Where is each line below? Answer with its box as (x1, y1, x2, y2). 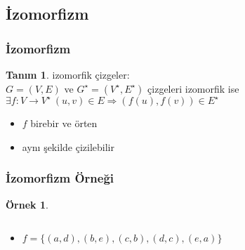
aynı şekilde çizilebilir (22, 139, 114, 154)
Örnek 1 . (6, 197, 48, 211)
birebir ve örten (30, 116, 98, 131)
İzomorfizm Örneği (6, 169, 114, 187)
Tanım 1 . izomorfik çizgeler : (6, 67, 130, 81)
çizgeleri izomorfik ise (147, 81, 239, 96)
